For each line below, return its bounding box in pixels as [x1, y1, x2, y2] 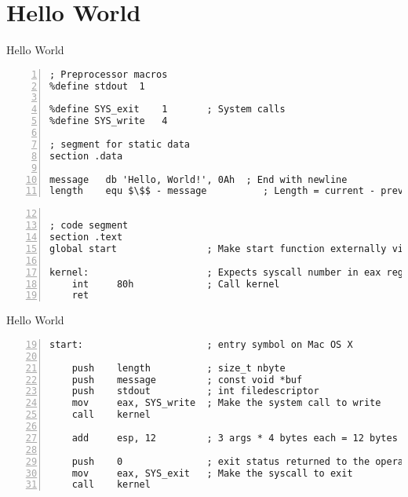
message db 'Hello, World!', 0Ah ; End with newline [49, 174, 348, 185]
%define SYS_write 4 [49, 115, 168, 127]
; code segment [49, 220, 129, 232]
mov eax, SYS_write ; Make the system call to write [71, 397, 381, 409]
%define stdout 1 [49, 80, 145, 92]
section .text [49, 232, 123, 243]
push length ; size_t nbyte [71, 362, 286, 374]
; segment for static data [49, 138, 190, 150]
